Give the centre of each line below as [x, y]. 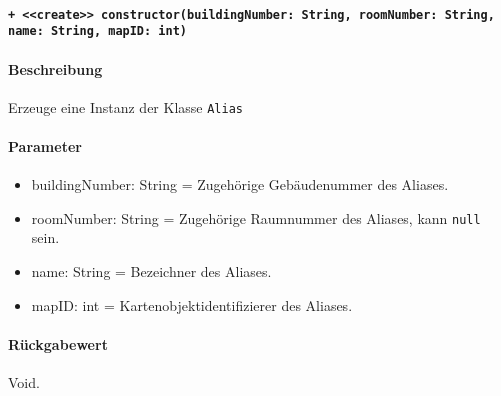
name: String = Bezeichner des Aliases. [151, 271]
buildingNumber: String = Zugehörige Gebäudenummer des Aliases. [240, 184]
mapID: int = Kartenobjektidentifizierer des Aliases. [192, 304]
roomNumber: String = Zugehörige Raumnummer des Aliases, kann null [256, 217]
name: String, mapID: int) [97, 31]
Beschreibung [55, 68]
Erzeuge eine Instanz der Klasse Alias [125, 106]
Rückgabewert [58, 343]
